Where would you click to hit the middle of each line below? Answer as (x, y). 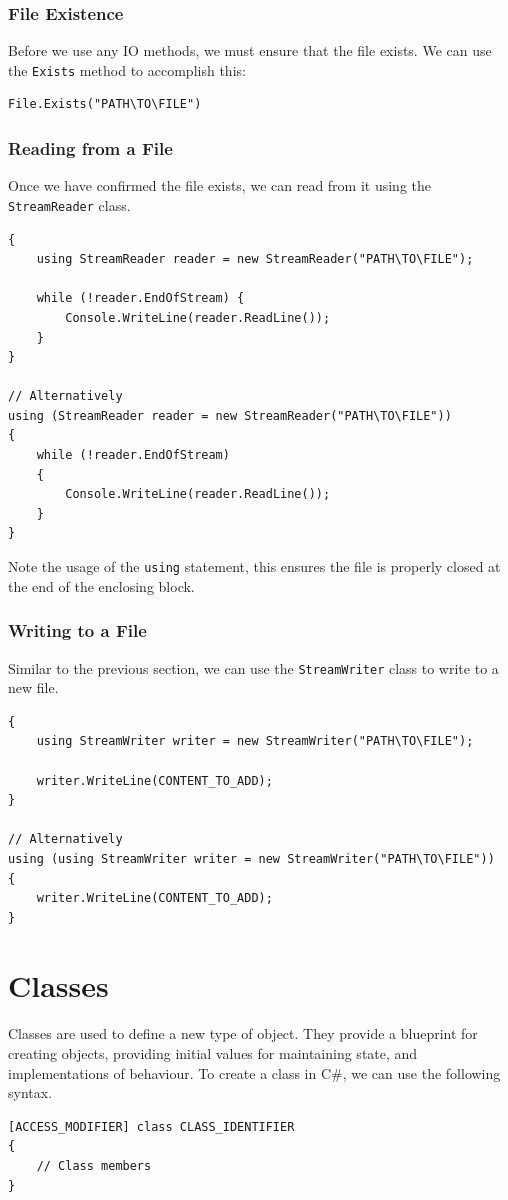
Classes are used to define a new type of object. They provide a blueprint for (243, 1033)
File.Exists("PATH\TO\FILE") (105, 104)
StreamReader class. (69, 204)
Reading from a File (90, 147)
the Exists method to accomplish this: (127, 69)
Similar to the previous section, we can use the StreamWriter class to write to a (253, 667)
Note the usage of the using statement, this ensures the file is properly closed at (254, 566)
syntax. (30, 1092)
